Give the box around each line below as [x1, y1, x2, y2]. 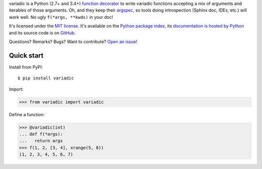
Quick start [9, 51, 44, 60]
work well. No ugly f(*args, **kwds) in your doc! [9, 14, 114, 20]
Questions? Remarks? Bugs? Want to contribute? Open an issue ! [9, 39, 138, 45]
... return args [19, 138, 63, 144]
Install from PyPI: [9, 64, 43, 70]
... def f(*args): [19, 131, 63, 137]
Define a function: [9, 111, 45, 117]
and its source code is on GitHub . [9, 30, 76, 36]
